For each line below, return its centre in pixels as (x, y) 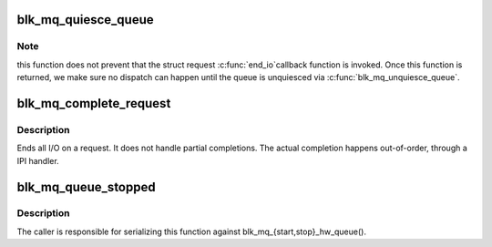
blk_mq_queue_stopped (86, 187)
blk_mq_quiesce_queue (85, 20)
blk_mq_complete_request (94, 103)
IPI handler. (38, 160)
